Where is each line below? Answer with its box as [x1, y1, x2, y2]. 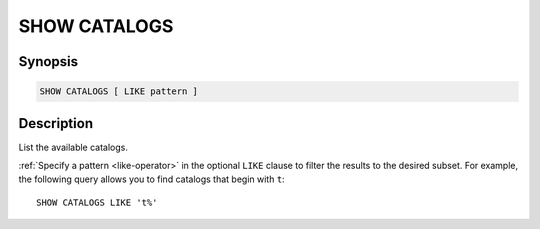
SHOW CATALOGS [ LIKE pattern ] [39, 86, 199, 97]
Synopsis [18, 53, 79, 70]
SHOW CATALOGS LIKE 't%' [36, 196, 158, 208]
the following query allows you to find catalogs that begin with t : [18, 173, 285, 185]
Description [18, 115, 94, 132]
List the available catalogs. [18, 141, 129, 153]
